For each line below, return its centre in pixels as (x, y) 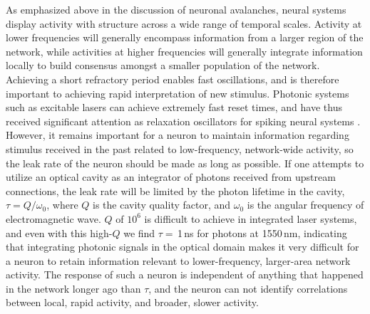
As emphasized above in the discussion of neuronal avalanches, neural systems (176, 9)
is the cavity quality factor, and (162, 205)
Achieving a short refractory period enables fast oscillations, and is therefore (173, 79)
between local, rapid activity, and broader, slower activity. (132, 302)
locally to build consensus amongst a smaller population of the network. (163, 65)
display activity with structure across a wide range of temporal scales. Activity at (184, 23)
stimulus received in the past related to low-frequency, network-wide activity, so (180, 148)
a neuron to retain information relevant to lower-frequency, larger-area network (178, 260)
